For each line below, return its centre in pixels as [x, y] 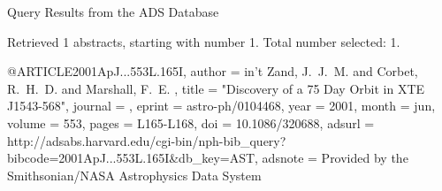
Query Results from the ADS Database [113, 11]
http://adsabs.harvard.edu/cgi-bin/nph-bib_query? [147, 140]
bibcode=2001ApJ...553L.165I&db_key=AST [131, 158]
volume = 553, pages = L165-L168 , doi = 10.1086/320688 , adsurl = [191, 122]
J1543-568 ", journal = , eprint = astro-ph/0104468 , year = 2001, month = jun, [221, 106]
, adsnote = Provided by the [331, 158]
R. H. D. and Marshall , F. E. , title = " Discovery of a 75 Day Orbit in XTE [216, 88]
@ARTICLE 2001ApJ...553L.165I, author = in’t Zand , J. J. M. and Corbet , [213, 71]
